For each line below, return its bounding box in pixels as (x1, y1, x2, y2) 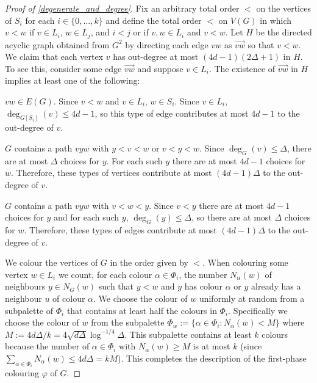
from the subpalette (91, 316, 165, 329)
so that (248, 38, 274, 51)
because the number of (5, 340, 90, 352)
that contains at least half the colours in (66, 304, 217, 316)
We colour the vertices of (5, 256, 98, 269)
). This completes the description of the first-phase (118, 351, 307, 364)
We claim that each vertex (5, 50, 104, 63)
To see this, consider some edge (5, 62, 122, 75)
